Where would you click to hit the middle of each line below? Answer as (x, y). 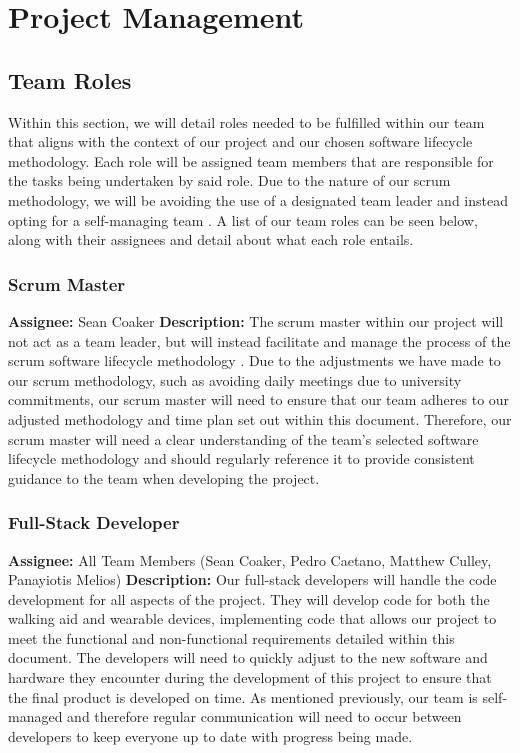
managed (35, 716)
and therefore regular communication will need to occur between (264, 716)
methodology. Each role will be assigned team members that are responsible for (251, 160)
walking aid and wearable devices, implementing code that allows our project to (252, 618)
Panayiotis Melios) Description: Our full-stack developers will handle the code (252, 579)
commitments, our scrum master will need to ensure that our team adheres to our (259, 399)
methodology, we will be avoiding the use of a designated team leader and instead (258, 199)
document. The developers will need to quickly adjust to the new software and (248, 657)
